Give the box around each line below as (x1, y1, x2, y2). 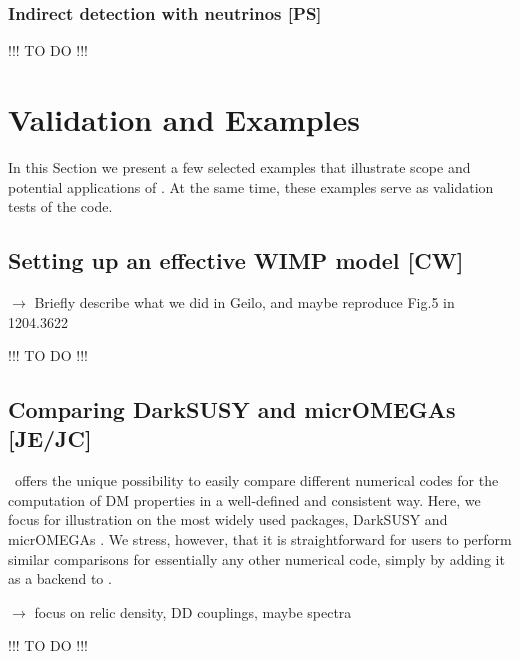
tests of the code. (8, 196, 113, 217)
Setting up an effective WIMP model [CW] (8, 245, 464, 276)
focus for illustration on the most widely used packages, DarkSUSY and (8, 509, 448, 530)
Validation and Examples (8, 99, 360, 139)
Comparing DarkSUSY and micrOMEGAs (8, 394, 456, 425)
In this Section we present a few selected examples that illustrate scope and (8, 156, 471, 177)
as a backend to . (8, 568, 112, 589)
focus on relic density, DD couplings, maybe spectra (34, 601, 352, 622)
